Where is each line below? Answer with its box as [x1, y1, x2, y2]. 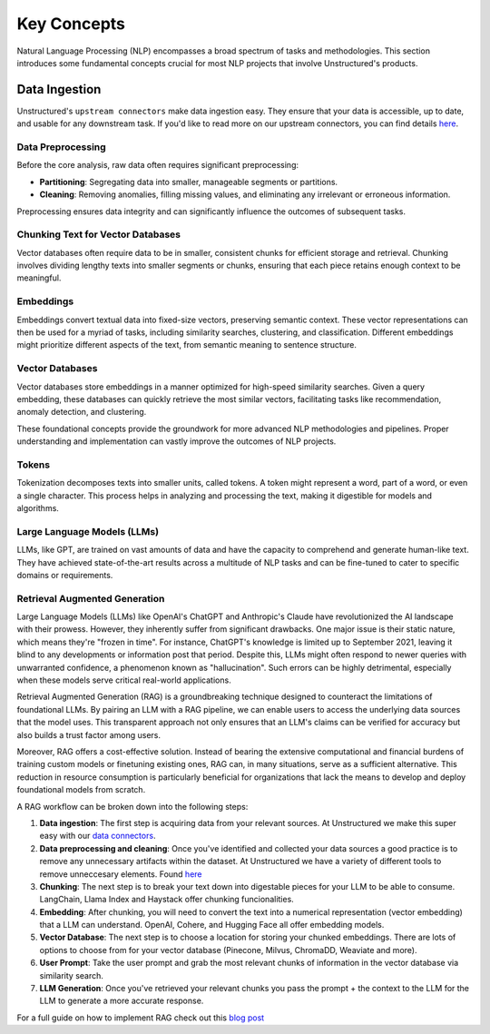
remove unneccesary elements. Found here [39, 868, 202, 880]
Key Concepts [16, 14, 126, 34]
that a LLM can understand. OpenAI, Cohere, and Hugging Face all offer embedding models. [39, 920, 385, 931]
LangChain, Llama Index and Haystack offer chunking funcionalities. [39, 894, 294, 905]
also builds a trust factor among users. [16, 729, 162, 740]
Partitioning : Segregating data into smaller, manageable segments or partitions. [39, 176, 338, 187]
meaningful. [16, 272, 62, 283]
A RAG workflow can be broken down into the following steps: [16, 801, 249, 812]
